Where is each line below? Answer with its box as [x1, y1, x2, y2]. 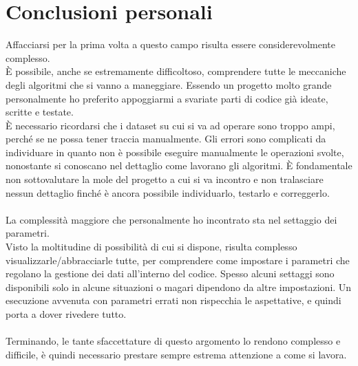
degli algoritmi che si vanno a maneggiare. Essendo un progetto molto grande [6, 77, 332, 91]
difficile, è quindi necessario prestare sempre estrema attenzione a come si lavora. [6, 347, 347, 361]
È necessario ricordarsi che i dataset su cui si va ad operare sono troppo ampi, [6, 118, 335, 132]
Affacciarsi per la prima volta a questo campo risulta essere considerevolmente [6, 37, 335, 52]
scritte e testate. [6, 105, 74, 119]
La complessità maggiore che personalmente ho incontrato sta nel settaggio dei [6, 212, 337, 226]
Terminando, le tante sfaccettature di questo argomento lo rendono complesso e [6, 334, 341, 348]
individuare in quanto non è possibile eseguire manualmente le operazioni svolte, [6, 144, 344, 159]
